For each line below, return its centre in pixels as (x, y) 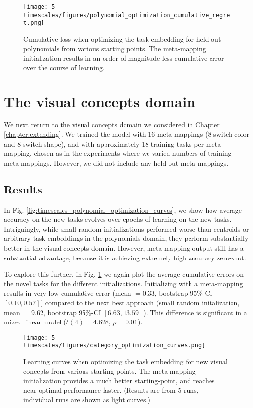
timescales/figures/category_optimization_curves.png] (115, 346)
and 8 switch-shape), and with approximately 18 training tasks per (104, 143)
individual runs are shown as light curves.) (87, 399)
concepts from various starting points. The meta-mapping (110, 371)
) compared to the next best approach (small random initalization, (140, 302)
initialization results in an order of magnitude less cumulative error (124, 58)
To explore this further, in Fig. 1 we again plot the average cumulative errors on (124, 274)
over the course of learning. (64, 67)
